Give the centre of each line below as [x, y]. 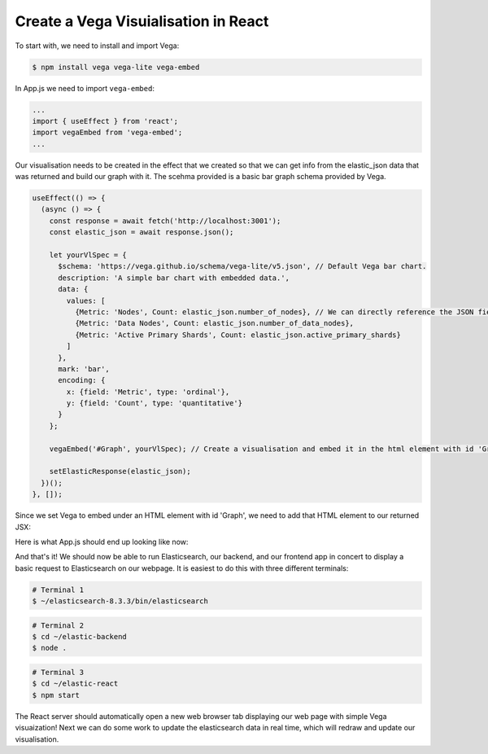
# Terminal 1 [58, 590]
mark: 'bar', [84, 369]
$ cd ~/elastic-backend [80, 637]
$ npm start [56, 695]
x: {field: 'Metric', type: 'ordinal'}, [148, 392]
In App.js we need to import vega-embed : [85, 88]
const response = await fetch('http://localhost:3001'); [165, 221]
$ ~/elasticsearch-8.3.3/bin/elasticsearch [120, 601]
